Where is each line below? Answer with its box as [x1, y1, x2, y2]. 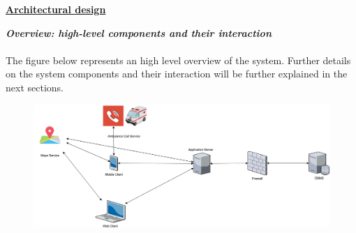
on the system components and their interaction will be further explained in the [6, 66, 348, 81]
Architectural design [6, 2, 106, 16]
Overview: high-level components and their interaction [6, 25, 272, 40]
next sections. [6, 80, 64, 94]
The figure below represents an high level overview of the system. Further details [6, 52, 351, 67]
